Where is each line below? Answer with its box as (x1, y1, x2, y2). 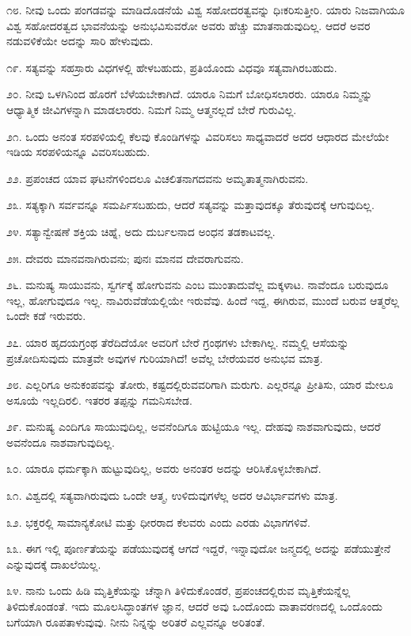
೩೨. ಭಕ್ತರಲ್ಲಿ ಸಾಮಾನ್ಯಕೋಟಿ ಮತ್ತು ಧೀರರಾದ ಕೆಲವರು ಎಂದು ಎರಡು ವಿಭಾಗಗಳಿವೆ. (6, 513, 311, 530)
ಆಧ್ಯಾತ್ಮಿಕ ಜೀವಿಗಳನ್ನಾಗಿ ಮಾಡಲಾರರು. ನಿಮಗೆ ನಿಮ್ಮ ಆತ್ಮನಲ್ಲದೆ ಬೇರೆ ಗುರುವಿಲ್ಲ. (6, 101, 297, 117)
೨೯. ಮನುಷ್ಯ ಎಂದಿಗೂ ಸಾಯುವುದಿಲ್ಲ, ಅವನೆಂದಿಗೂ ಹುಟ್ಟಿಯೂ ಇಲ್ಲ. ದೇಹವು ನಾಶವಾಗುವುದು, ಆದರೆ (6, 418, 381, 435)
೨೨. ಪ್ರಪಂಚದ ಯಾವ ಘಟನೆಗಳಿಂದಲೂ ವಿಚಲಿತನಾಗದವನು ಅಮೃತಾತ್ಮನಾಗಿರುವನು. (6, 169, 309, 186)
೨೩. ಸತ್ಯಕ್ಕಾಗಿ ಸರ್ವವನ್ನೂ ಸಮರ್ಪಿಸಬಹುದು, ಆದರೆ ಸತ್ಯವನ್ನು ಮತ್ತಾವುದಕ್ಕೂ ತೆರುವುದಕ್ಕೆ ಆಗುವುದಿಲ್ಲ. (6, 196, 375, 213)
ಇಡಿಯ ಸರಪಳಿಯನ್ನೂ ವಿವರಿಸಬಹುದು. (6, 143, 150, 160)
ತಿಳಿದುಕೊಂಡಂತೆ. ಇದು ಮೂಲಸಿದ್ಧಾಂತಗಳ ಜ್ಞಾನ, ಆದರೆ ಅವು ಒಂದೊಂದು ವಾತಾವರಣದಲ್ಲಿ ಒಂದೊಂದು (6, 598, 382, 615)
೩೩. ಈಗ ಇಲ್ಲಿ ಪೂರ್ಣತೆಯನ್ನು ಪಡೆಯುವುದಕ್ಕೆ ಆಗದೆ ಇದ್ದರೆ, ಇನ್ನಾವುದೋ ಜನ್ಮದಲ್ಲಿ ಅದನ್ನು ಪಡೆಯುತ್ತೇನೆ (6, 540, 390, 557)
